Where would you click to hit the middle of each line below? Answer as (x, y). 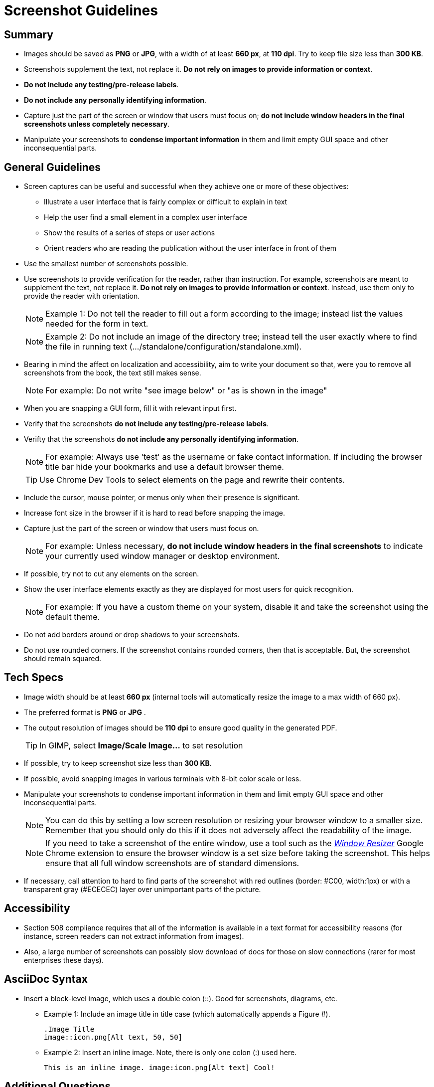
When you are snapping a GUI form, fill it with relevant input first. (130, 408)
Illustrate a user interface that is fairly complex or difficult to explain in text (166, 202)
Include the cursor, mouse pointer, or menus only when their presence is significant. (162, 498)
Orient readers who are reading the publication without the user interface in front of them (190, 248)
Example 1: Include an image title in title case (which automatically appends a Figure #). (187, 1014)
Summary (29, 34)
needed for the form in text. (97, 324)
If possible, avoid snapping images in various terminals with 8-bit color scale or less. (163, 778)
